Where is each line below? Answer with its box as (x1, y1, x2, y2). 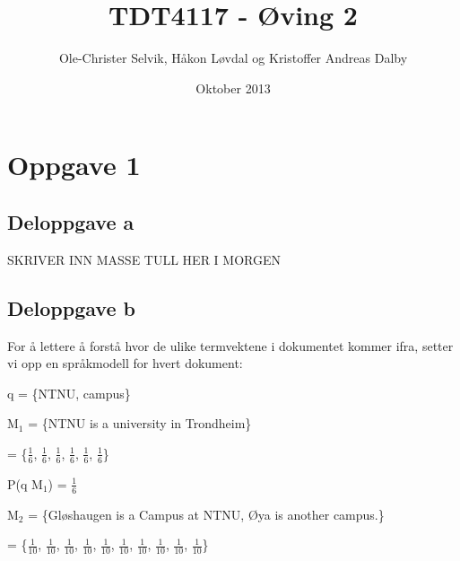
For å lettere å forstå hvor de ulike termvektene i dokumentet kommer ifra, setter (7, 336, 454, 355)
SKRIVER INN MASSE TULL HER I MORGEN (7, 250, 282, 268)
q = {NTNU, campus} (7, 383, 131, 402)
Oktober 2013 (195, 78, 271, 97)
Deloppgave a (7, 207, 135, 235)
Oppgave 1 (7, 146, 141, 183)
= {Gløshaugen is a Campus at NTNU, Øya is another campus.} (28, 504, 385, 523)
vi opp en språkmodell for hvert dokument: (7, 354, 243, 373)
